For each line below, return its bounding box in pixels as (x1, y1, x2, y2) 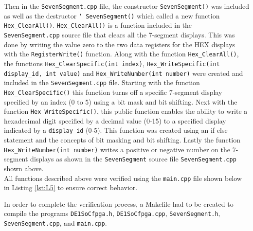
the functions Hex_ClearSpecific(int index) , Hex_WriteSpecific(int (4, 58, 220, 68)
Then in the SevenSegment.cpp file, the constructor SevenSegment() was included (4, 1, 249, 11)
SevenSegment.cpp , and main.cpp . (4, 218, 107, 228)
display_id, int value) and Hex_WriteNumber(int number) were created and (4, 68, 243, 78)
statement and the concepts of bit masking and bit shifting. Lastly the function (4, 135, 240, 144)
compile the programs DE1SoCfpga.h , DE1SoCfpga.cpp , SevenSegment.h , (4, 208, 220, 218)
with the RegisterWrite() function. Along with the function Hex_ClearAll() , (4, 49, 239, 59)
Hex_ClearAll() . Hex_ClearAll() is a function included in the (4, 20, 192, 30)
